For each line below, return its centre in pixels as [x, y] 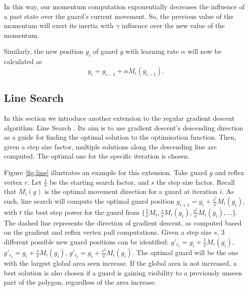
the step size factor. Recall [196, 182]
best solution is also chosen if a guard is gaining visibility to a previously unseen [123, 272]
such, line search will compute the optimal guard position [89, 201]
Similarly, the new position [44, 51]
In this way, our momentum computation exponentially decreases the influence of [124, 6]
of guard [106, 51]
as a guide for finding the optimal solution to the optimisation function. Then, [120, 137]
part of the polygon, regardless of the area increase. [80, 282]
